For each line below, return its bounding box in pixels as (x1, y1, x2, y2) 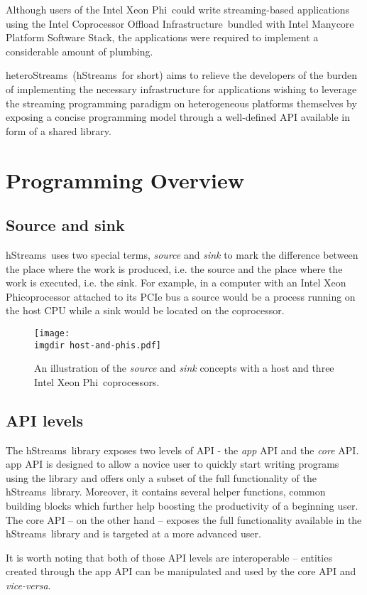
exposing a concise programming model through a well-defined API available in (6, 109, 351, 124)
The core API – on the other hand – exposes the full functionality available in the (6, 512, 362, 527)
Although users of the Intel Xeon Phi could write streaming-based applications (6, 2, 350, 16)
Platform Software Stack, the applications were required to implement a (6, 30, 319, 45)
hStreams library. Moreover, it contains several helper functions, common (6, 484, 326, 499)
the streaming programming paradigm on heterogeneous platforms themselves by (6, 95, 357, 110)
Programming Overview (6, 165, 244, 194)
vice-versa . (6, 577, 51, 592)
